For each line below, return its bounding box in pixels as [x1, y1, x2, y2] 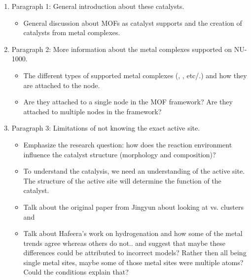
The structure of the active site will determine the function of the [23, 175, 221, 186]
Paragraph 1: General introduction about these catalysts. [11, 1, 184, 11]
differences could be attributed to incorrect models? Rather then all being [23, 247, 247, 258]
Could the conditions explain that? [23, 267, 129, 277]
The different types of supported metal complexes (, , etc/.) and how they [23, 70, 247, 80]
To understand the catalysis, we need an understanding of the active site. [23, 166, 245, 176]
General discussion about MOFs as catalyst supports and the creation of [23, 17, 242, 28]
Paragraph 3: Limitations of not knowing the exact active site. [11, 123, 200, 133]
